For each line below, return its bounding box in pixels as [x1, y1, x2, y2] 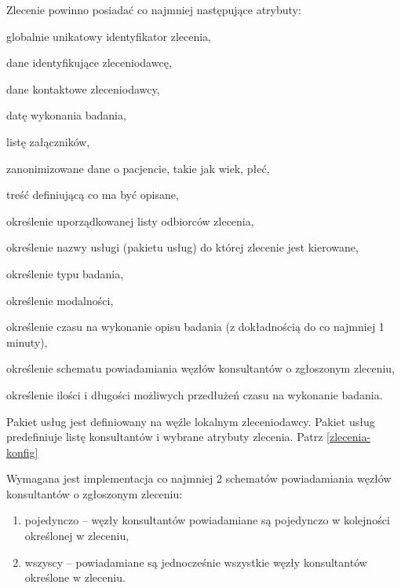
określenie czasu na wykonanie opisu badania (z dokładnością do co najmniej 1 [6, 318, 385, 335]
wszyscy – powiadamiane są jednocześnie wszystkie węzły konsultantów [24, 553, 367, 570]
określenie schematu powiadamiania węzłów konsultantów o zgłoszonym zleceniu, [6, 360, 396, 377]
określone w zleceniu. [24, 569, 126, 586]
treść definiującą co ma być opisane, [6, 186, 179, 203]
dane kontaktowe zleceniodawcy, [6, 80, 160, 97]
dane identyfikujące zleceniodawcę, [6, 54, 172, 71]
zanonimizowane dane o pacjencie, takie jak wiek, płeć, [6, 160, 270, 176]
